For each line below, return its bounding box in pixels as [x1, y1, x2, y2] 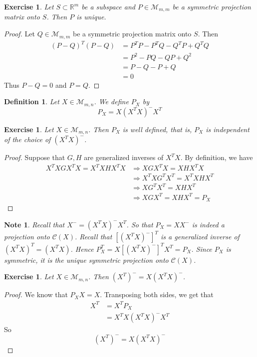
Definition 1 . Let [4, 96, 59, 107]
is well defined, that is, [122, 124, 192, 134]
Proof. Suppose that [4, 152, 65, 163]
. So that [126, 219, 153, 229]
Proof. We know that [4, 289, 68, 300]
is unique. [76, 11, 106, 22]
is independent [206, 124, 250, 134]
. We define [94, 96, 129, 107]
